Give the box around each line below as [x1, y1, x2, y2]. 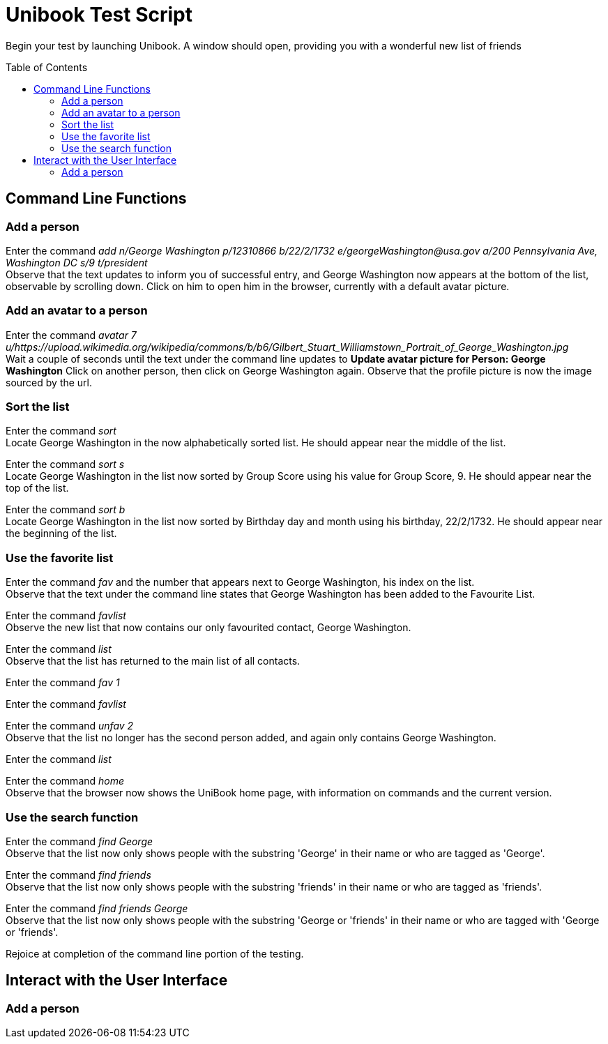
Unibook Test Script [6, 3, 192, 27]
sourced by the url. [6, 376, 93, 388]
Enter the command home [6, 775, 125, 787]
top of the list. [6, 482, 69, 494]
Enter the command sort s [6, 458, 125, 471]
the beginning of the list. [6, 527, 117, 540]
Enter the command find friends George [6, 902, 188, 914]
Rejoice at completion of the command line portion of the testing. [6, 947, 304, 960]
